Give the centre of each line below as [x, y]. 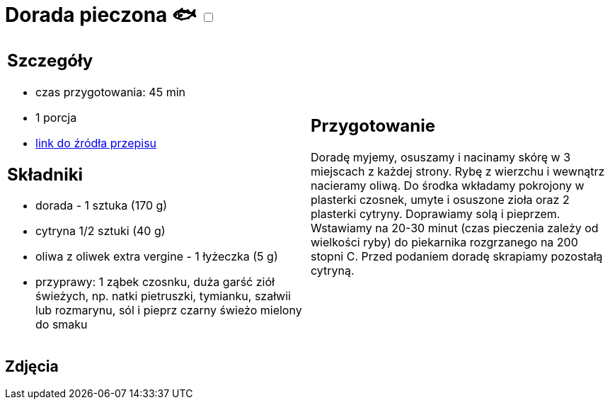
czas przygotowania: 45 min [110, 92]
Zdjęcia [32, 366]
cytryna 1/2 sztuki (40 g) [100, 231]
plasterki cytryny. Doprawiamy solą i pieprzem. [436, 214]
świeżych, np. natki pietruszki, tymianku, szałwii [163, 296]
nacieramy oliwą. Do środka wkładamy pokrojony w [448, 186]
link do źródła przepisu [96, 143]
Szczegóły [50, 60]
